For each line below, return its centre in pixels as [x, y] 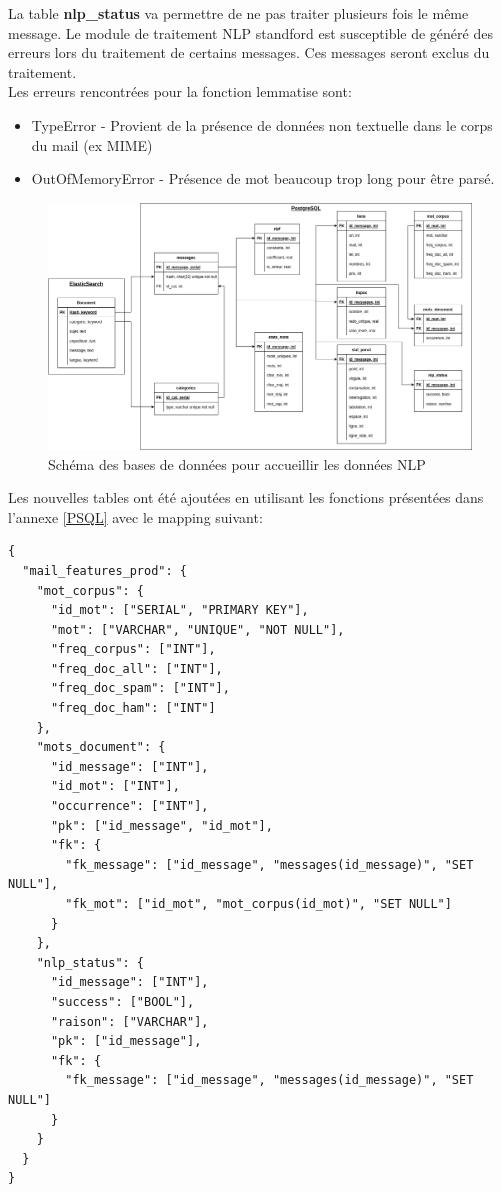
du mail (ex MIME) [92, 144]
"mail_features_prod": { [104, 570]
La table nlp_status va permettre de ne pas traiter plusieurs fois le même [238, 13]
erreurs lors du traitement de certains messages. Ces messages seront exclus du [249, 52]
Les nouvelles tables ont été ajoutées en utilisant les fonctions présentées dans [246, 497]
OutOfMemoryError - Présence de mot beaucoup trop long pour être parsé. [263, 178]
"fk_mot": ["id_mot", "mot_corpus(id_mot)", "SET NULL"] [258, 904]
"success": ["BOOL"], [122, 1001]
